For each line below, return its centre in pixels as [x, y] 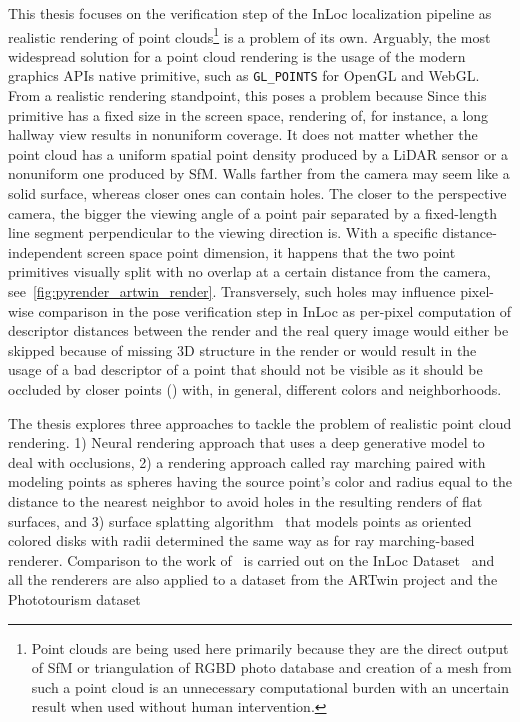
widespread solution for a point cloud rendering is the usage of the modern [237, 55]
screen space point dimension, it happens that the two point [271, 251]
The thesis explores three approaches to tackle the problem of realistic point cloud [260, 422]
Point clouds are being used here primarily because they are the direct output [270, 647]
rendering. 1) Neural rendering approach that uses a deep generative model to [246, 442]
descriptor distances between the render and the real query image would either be [258, 330]
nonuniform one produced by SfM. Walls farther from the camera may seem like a [259, 173]
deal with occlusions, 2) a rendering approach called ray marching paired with [247, 461]
